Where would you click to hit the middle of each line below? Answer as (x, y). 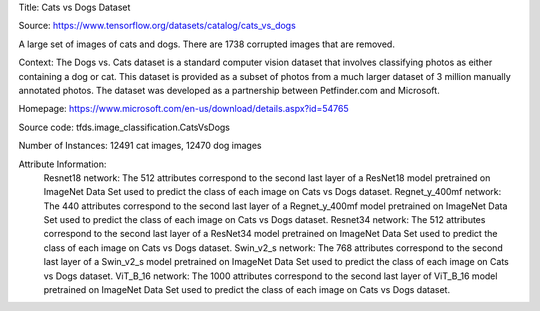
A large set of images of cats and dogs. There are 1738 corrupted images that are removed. (206, 44)
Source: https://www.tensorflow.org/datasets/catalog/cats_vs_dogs (157, 26)
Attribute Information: (62, 164)
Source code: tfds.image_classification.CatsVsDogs (124, 127)
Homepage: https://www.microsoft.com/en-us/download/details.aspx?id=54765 (183, 109)
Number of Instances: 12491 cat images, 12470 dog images (140, 146)
